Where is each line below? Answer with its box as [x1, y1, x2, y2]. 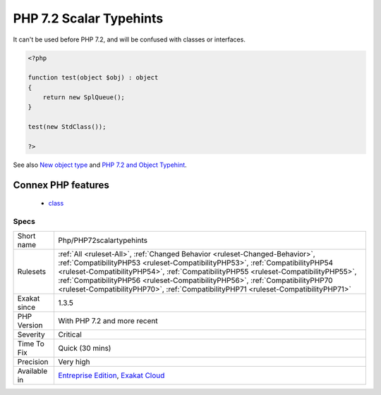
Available [17, 366, 48, 376]
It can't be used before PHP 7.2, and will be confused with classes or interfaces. [13, 35, 246, 44]
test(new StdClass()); [28, 123, 107, 131]
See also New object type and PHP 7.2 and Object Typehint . [13, 161, 187, 169]
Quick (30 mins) [58, 343, 111, 353]
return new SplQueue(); [42, 94, 125, 101]
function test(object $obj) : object [28, 74, 159, 82]
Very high [58, 356, 90, 366]
